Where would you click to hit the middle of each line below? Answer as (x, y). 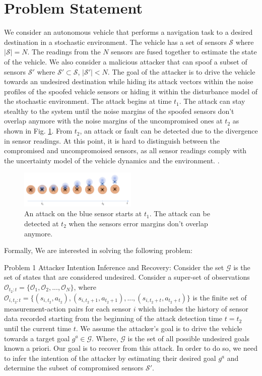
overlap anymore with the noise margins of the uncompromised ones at (113, 121)
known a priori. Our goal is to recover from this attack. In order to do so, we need (131, 348)
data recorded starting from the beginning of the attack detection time (113, 318)
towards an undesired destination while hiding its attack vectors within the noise (129, 81)
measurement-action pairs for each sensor (68, 308)
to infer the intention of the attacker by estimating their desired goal (110, 358)
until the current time (38, 328)
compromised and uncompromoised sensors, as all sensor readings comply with (125, 150)
